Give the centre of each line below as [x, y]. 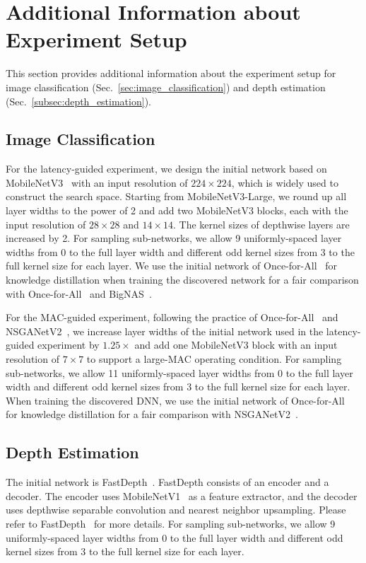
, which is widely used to [285, 182]
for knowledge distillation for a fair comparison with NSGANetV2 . [152, 414]
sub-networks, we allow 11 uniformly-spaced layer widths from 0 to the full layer [179, 372]
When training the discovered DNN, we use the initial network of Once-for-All [175, 400]
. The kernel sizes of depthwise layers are [261, 224]
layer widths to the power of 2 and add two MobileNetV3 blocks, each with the [177, 210]
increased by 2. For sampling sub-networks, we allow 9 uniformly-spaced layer [174, 238]
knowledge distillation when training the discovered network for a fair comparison [182, 280]
